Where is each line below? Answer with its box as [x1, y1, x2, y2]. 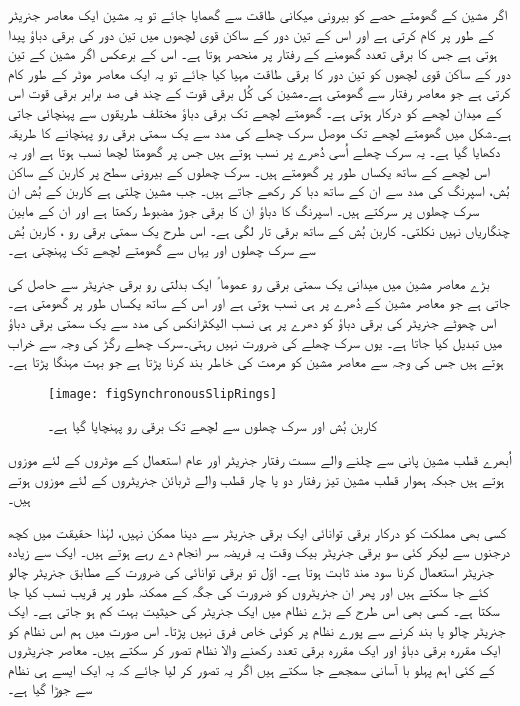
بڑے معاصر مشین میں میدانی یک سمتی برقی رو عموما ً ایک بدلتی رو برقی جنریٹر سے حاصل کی [8, 272, 490, 293]
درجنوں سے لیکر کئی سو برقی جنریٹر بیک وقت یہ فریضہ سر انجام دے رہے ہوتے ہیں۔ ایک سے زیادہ [8, 541, 511, 562]
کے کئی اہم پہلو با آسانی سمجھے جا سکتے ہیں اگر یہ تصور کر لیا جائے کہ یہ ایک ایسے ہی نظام [8, 658, 495, 679]
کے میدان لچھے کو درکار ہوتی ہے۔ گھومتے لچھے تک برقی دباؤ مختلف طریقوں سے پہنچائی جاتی [8, 101, 502, 122]
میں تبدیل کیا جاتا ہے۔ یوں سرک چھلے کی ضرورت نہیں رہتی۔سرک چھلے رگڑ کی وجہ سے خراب [8, 331, 503, 352]
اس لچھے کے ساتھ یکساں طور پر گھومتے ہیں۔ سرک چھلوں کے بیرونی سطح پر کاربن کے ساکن [8, 160, 490, 181]
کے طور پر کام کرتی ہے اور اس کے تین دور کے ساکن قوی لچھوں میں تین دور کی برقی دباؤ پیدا [8, 23, 494, 44]
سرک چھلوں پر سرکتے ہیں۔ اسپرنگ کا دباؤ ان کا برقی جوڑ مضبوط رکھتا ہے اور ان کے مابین [8, 199, 480, 220]
